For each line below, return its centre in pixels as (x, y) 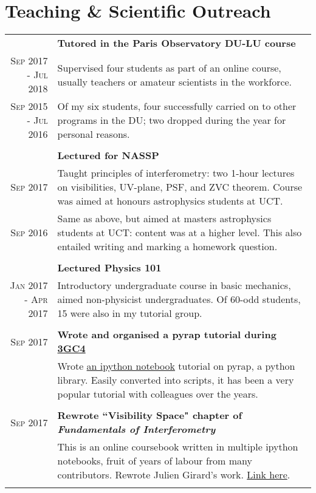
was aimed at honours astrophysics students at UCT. (170, 201)
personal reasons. (94, 134)
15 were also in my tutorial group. (130, 313)
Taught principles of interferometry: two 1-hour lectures (176, 173)
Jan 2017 (29, 285)
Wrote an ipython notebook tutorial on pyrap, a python (176, 366)
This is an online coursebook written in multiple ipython (178, 447)
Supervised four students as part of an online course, (169, 67)
